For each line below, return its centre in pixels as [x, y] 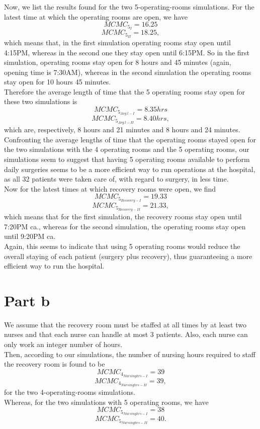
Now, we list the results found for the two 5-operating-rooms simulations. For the [129, 7]
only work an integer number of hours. [63, 344]
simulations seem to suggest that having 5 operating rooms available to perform [127, 159]
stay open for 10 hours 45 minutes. [58, 82]
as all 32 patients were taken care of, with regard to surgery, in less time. [116, 179]
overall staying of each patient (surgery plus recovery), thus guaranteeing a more [128, 256]
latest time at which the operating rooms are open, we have [96, 16]
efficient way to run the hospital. [54, 266]
